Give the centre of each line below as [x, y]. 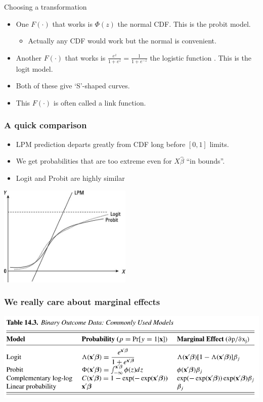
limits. [219, 144]
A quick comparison [46, 125]
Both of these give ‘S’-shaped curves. [73, 86]
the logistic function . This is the [201, 57]
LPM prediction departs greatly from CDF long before [101, 144]
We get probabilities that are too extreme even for [94, 161]
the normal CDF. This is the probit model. [184, 23]
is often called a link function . [100, 102]
